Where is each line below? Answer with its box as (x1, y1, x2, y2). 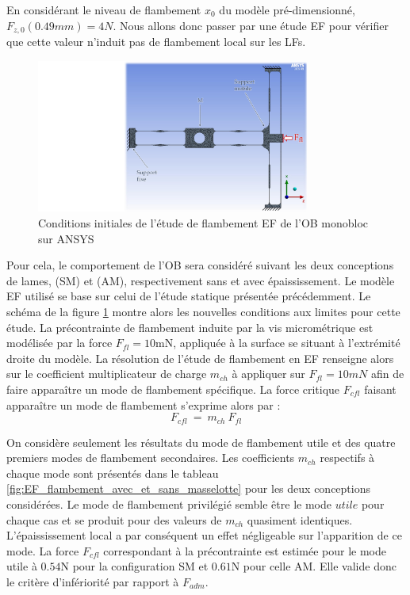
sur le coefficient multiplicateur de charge (6, 365, 207, 382)
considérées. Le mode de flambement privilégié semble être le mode (6, 495, 331, 512)
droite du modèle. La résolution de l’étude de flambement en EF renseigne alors (6, 349, 394, 366)
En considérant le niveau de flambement (6, 2, 201, 17)
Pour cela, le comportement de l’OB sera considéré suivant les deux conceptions (6, 257, 394, 273)
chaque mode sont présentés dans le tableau (6, 464, 219, 481)
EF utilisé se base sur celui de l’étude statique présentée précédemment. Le (6, 288, 371, 304)
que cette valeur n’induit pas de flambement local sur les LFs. (6, 33, 306, 50)
